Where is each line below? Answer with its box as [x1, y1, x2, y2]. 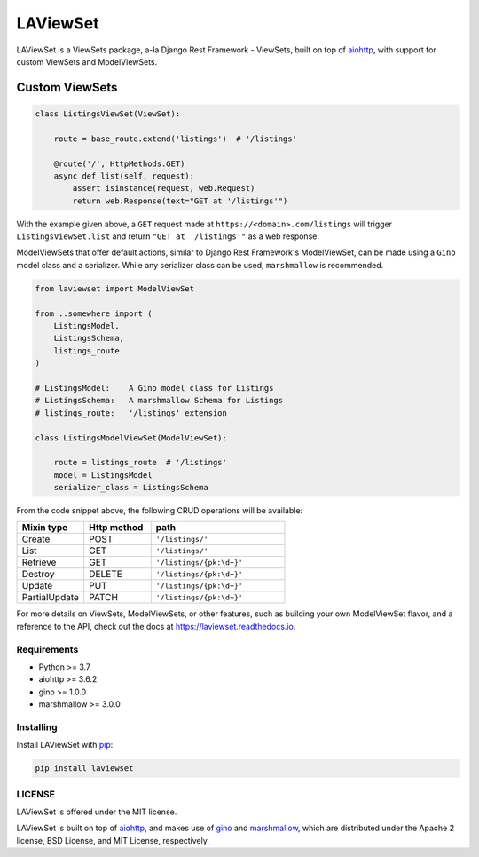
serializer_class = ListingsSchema [53, 482, 208, 493]
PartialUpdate [21, 591, 80, 604]
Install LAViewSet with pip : [16, 740, 114, 750]
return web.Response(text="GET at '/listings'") [72, 195, 288, 206]
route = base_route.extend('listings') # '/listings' [53, 133, 297, 144]
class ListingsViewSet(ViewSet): [35, 108, 181, 119]
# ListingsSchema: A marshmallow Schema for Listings [35, 395, 284, 406]
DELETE [89, 568, 123, 581]
